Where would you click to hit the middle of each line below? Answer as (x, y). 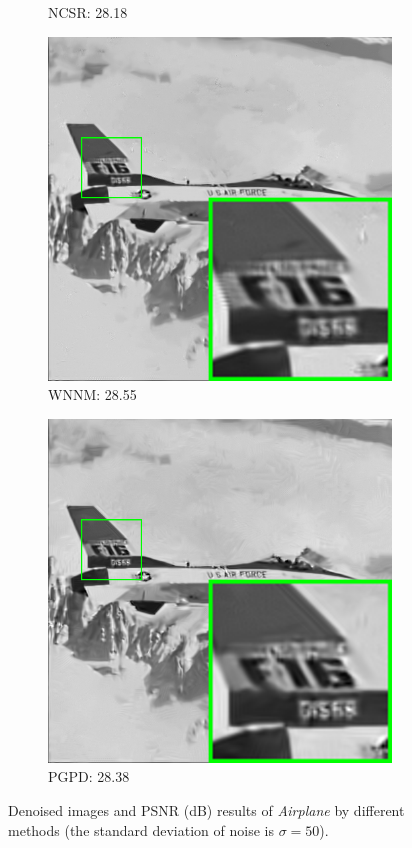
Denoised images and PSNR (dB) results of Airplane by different (206, 809)
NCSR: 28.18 (88, 12)
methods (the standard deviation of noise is (141, 829)
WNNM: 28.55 (92, 394)
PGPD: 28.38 (89, 776)
